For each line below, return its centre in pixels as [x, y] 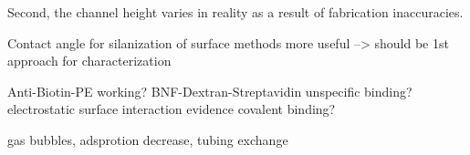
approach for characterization [89, 61]
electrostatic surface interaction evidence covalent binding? [172, 109]
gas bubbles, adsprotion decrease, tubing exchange [148, 139]
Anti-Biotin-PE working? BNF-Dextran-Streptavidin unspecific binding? [210, 91]
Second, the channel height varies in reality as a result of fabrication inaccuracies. [235, 12]
